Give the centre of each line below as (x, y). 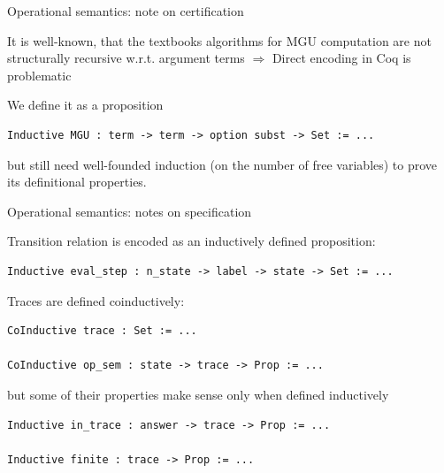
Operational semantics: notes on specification (130, 211)
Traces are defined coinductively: (96, 300)
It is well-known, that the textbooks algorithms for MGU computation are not (219, 40)
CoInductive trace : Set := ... (102, 331)
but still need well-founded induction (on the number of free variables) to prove (222, 164)
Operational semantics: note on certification (126, 11)
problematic (39, 75)
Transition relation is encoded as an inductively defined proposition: (191, 241)
